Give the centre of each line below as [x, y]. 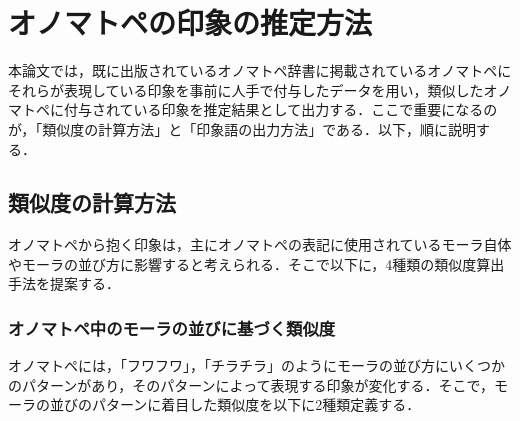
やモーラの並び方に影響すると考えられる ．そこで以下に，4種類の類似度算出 [256, 263]
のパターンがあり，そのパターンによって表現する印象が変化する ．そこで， [251, 384]
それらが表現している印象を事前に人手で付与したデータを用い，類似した [246, 89]
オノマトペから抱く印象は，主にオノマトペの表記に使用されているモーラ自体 [260, 244]
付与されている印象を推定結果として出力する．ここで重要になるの [280, 109]
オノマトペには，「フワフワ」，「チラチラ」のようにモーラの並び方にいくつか [256, 365]
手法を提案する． [64, 283]
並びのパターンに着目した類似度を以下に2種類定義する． [235, 404]
